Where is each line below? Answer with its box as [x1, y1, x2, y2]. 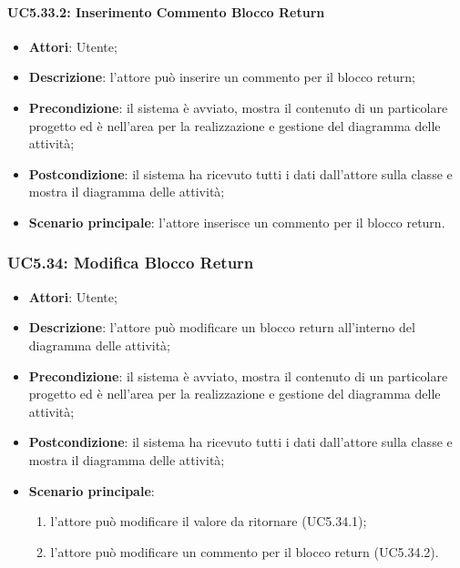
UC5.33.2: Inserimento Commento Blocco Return [7, 2, 325, 21]
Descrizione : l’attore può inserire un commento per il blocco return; [28, 67, 415, 86]
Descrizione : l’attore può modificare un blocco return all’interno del [28, 318, 415, 337]
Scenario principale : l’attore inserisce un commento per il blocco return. [28, 212, 445, 231]
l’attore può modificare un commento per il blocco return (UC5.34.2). [50, 542, 439, 561]
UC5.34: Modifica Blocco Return [7, 251, 254, 274]
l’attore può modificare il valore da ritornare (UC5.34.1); [50, 512, 367, 531]
